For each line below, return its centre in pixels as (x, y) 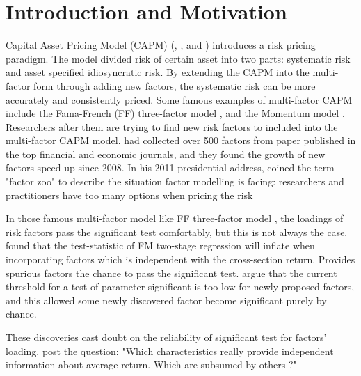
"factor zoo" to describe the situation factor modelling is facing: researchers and (175, 181)
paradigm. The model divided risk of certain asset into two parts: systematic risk (178, 58)
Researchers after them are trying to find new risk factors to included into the (172, 126)
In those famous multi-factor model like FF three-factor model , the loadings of (175, 218)
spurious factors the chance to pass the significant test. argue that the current (171, 273)
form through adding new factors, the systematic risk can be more (175, 85)
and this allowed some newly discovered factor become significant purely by (166, 300)
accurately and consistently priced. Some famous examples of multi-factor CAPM (179, 99)
